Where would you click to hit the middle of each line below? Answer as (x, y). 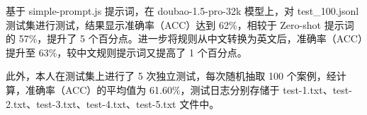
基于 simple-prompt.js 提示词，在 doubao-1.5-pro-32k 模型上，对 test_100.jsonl (182, 11)
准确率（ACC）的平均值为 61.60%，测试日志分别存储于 (152, 89)
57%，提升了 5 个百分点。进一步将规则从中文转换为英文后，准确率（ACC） (191, 38)
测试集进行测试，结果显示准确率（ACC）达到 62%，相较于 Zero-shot (163, 24)
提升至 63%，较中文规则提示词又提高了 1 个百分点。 (126, 52)
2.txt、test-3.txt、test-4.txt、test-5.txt (91, 103)
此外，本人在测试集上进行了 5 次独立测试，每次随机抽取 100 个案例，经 (171, 76)
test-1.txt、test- (317, 89)
